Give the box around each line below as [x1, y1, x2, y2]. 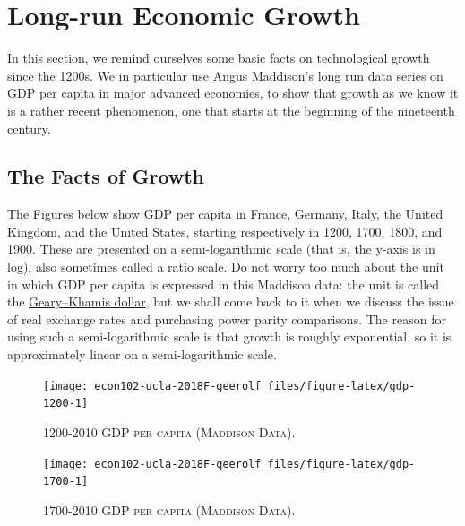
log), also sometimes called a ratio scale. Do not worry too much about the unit [7, 257, 444, 276]
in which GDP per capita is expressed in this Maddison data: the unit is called [7, 274, 440, 293]
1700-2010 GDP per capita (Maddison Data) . [43, 500, 296, 519]
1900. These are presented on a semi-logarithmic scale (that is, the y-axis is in [7, 239, 435, 258]
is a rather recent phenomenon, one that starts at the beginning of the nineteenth [7, 100, 455, 119]
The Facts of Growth [7, 162, 205, 190]
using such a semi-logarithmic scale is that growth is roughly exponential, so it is [7, 327, 452, 346]
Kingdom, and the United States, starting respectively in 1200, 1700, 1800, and [7, 221, 443, 240]
